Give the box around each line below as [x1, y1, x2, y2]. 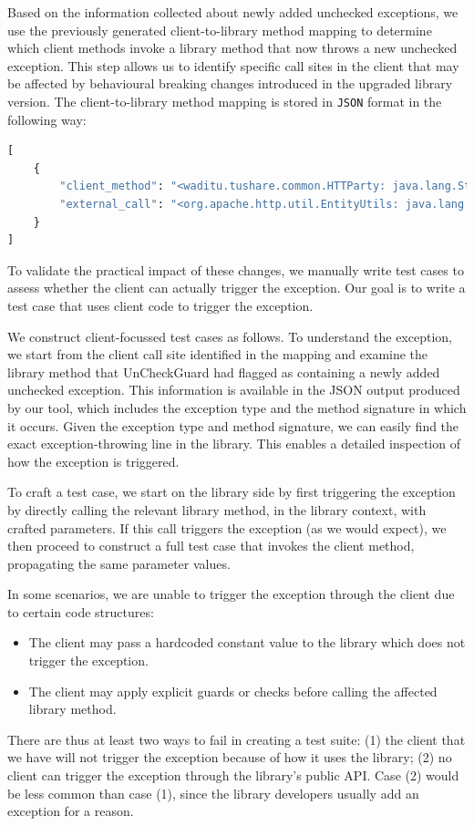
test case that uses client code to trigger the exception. [7, 295, 314, 315]
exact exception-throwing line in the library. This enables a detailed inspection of [7, 434, 460, 453]
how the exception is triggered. [7, 451, 180, 470]
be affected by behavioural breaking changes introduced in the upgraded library [7, 74, 453, 93]
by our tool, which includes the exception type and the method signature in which [7, 398, 467, 417]
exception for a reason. [7, 801, 134, 821]
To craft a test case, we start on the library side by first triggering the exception [7, 482, 456, 501]
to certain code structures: [7, 602, 154, 621]
